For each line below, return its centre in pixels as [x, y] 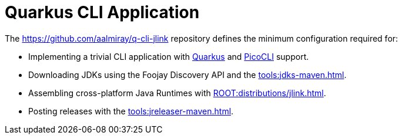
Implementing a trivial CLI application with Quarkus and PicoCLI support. [169, 56]
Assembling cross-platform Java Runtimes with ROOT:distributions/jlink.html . [177, 93]
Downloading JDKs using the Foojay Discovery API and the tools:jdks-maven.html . [187, 74]
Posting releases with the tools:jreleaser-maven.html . [131, 111]
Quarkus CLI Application [102, 12]
